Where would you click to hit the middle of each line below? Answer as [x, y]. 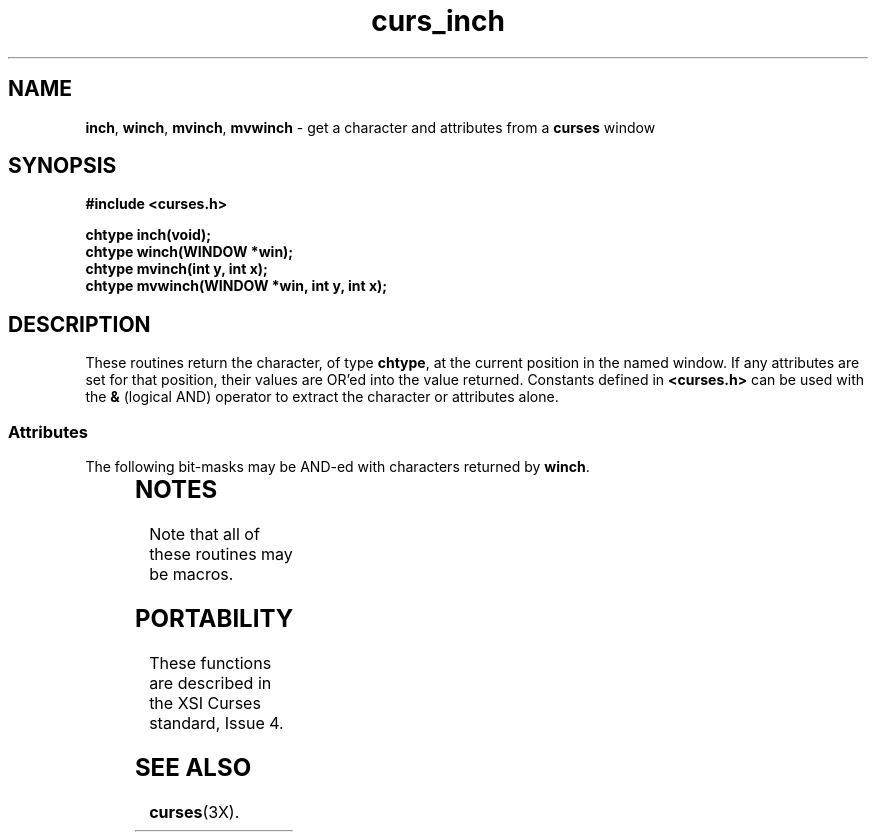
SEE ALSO [193, 767]
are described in [210, 682]
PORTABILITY [214, 618]
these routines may [221, 553]
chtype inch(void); [148, 235]
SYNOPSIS [62, 166]
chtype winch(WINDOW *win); [189, 252]
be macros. [191, 573]
